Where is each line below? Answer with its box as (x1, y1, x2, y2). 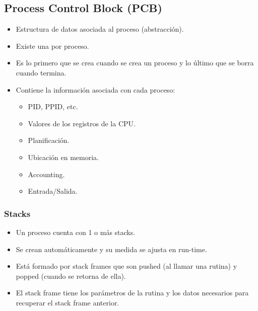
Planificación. (28, 135, 70, 145)
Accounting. (28, 169, 65, 179)
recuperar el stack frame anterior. (16, 297, 119, 307)
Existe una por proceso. (16, 40, 89, 51)
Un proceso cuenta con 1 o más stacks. (16, 226, 136, 237)
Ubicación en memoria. (28, 151, 99, 162)
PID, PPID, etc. (28, 101, 78, 112)
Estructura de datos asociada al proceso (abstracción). (16, 24, 184, 34)
